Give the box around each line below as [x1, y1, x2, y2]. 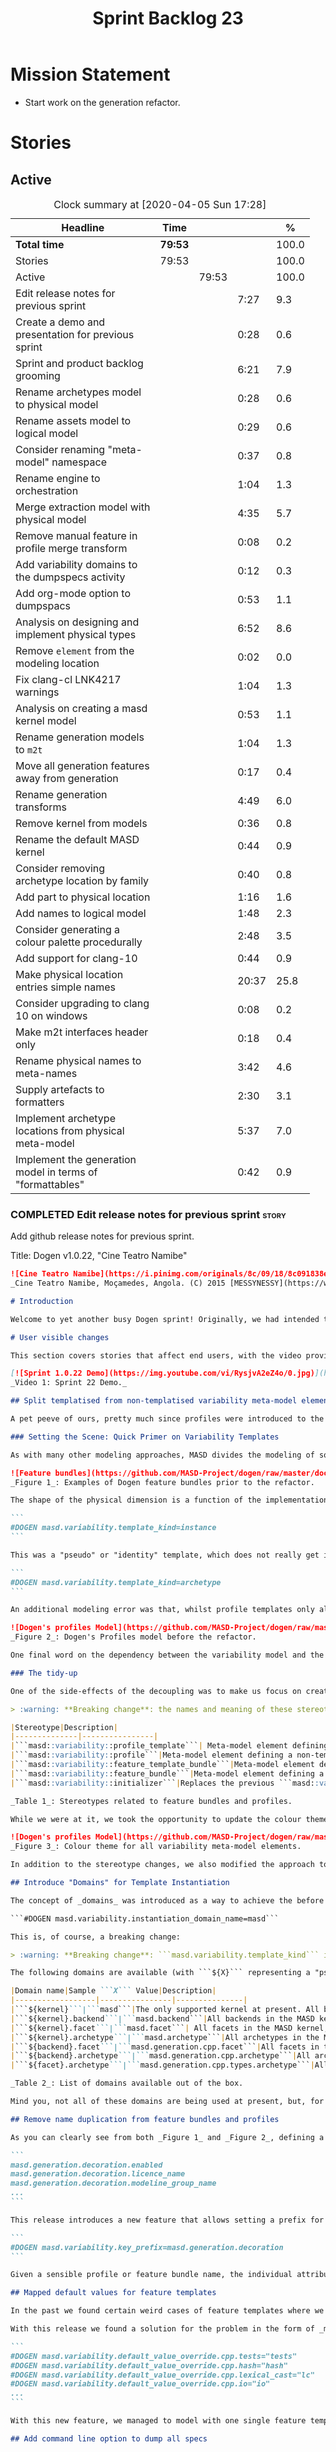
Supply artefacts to [15, 1082, 105, 1096]
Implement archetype [15, 1111, 116, 1125]
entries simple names [15, 980, 116, 994]
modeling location [15, 656, 100, 670]
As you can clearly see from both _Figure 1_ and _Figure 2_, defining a [10, 2132, 325, 2142]
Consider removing [15, 861, 106, 875]
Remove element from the [15, 643, 135, 657]
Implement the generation [15, 1152, 137, 1166]
